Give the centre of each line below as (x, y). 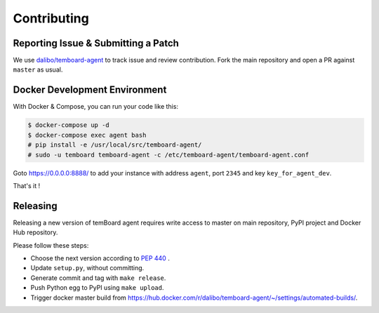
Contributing (51, 18)
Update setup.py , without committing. (87, 268)
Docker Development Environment (90, 90)
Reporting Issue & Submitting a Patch (96, 43)
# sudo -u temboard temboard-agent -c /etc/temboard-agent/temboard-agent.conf (168, 155)
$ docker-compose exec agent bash (87, 135)
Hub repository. (35, 232)
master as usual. (38, 69)
